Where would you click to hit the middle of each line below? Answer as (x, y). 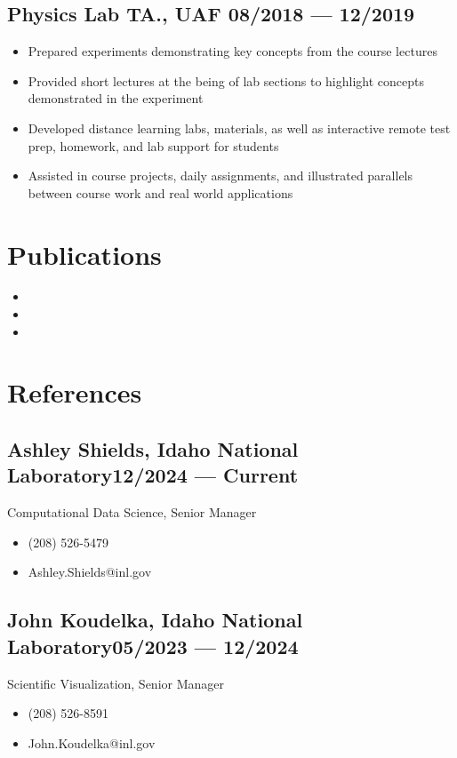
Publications (84, 254)
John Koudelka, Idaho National (155, 620)
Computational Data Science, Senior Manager (132, 512)
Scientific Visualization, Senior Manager (116, 683)
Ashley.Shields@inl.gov (90, 572)
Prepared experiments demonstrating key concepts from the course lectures (233, 51)
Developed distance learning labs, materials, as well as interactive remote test (239, 128)
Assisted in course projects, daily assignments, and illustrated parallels (220, 176)
